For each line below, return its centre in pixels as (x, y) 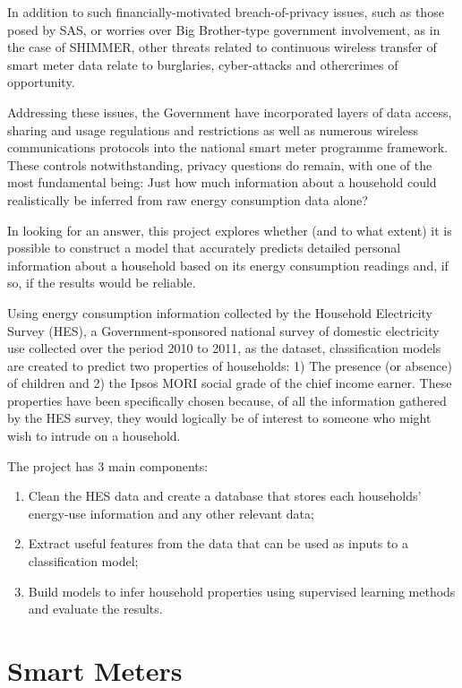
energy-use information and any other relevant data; (171, 513)
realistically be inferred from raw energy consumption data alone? (188, 199)
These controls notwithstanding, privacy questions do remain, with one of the (220, 164)
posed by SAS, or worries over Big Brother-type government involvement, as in (224, 29)
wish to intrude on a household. (94, 436)
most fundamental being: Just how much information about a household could (222, 182)
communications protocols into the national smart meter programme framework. (228, 147)
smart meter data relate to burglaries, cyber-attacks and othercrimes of (203, 64)
